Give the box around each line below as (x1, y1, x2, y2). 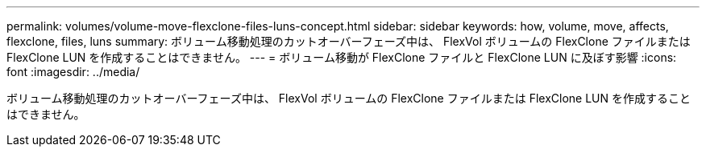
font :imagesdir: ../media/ (6, 65, 140, 79)
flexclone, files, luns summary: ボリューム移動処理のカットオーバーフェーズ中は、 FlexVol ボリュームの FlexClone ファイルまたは (6, 34, 691, 48)
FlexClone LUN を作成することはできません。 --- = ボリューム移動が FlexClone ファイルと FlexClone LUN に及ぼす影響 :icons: (6, 50, 677, 64)
